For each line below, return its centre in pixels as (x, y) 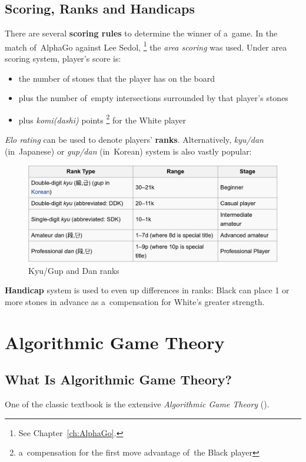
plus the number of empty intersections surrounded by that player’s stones (153, 98)
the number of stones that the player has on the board (117, 78)
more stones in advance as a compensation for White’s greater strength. (135, 301)
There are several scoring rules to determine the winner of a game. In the (141, 33)
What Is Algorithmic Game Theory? (118, 379)
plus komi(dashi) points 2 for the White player (102, 119)
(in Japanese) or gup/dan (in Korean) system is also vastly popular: (128, 151)
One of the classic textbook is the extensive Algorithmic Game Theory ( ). (137, 404)
